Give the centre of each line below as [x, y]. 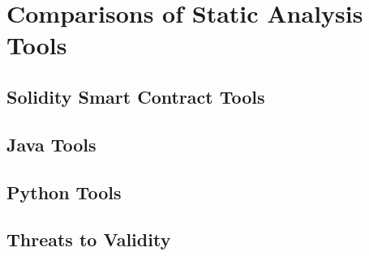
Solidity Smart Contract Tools [136, 96]
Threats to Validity [89, 239]
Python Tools [64, 192]
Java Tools [51, 144]
